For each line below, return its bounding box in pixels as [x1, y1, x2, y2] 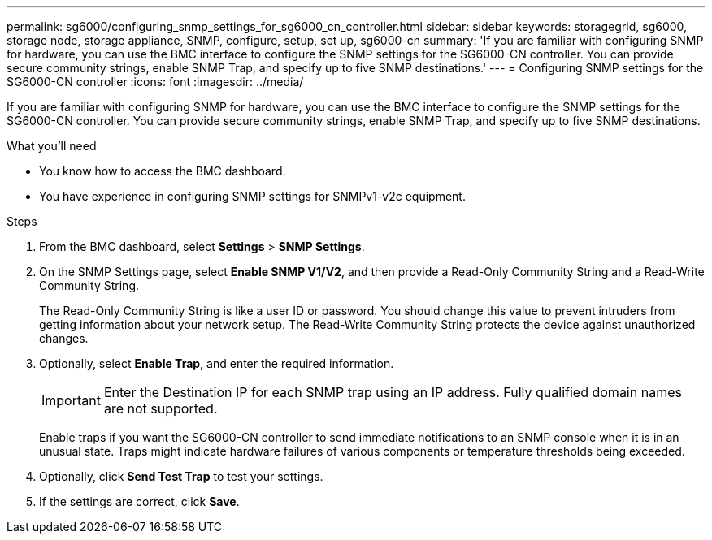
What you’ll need [7, 139, 97, 153]
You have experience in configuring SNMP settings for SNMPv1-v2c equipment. [39, 189, 466, 203]
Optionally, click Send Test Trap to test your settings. [39, 469, 323, 483]
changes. [39, 331, 89, 345]
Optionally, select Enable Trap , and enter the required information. [39, 356, 394, 370]
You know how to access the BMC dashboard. [39, 164, 286, 178]
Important [41, 392, 101, 408]
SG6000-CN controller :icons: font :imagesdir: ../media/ [7, 75, 304, 89]
